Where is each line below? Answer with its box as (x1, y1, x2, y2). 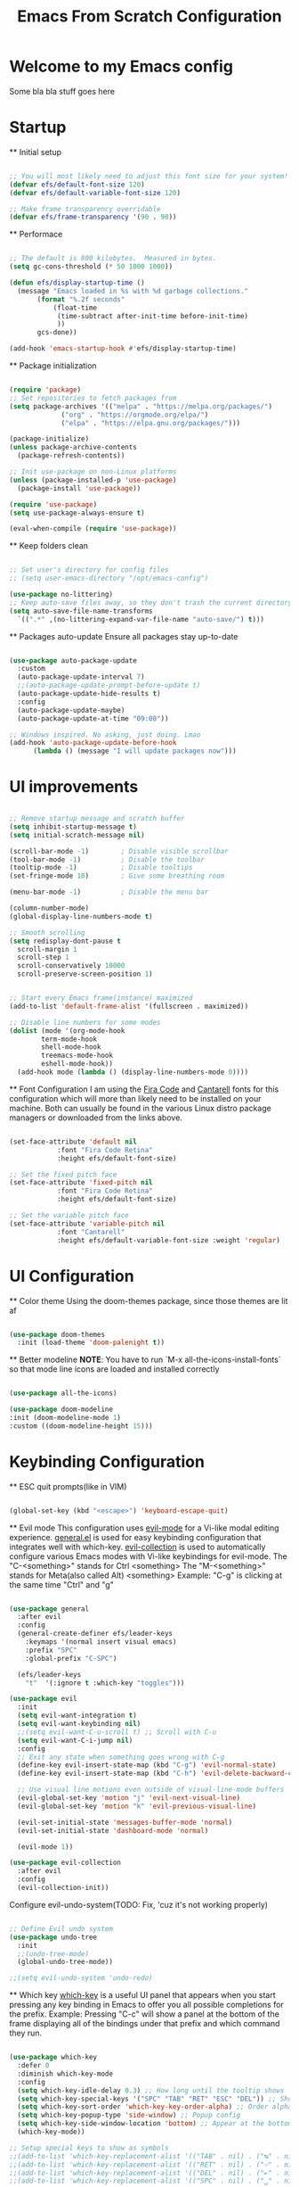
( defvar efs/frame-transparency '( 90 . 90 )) (9, 212, 177, 222)
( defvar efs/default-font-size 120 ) (9, 180, 145, 189)
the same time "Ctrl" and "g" (9, 1579, 114, 1589)
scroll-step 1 (17, 953, 69, 962)
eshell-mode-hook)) (41, 1060, 114, 1069)
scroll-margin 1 (17, 945, 77, 953)
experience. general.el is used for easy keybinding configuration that (9, 1531, 262, 1542)
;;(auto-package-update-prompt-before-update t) (17, 681, 201, 690)
